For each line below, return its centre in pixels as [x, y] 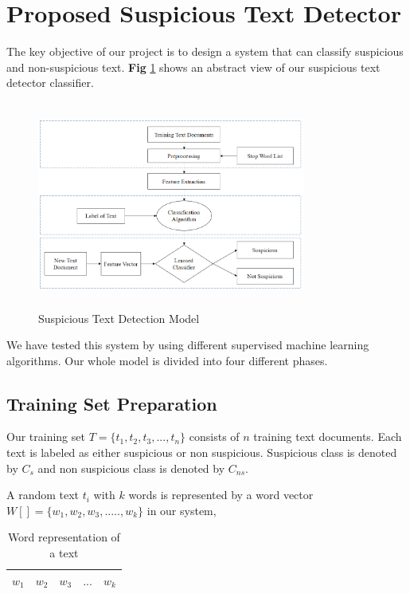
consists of [214, 437]
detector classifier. [50, 83]
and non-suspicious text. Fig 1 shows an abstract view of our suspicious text [193, 67]
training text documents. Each [328, 437]
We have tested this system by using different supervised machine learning [188, 345]
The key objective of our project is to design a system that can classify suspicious [205, 51]
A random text [43, 495]
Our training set [46, 437]
